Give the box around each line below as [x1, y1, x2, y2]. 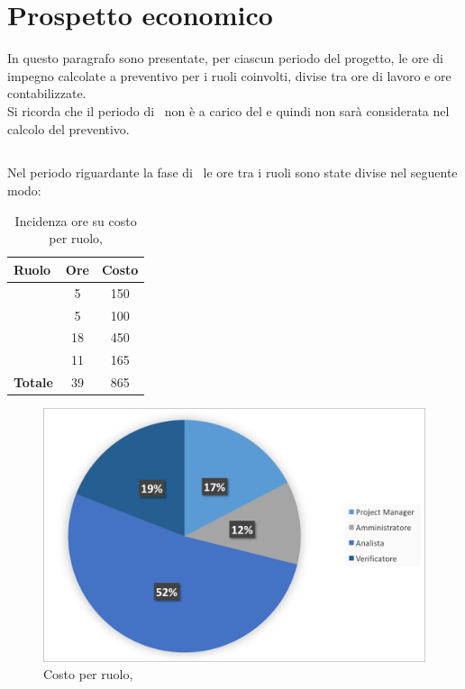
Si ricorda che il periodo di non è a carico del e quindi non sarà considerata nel [7, 101, 450, 120]
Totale [14, 373, 53, 392]
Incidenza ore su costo [14, 211, 137, 230]
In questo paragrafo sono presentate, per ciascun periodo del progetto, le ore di [7, 49, 443, 68]
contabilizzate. [7, 84, 87, 103]
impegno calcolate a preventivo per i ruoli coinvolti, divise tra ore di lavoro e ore [7, 66, 451, 85]
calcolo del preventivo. [7, 119, 130, 138]
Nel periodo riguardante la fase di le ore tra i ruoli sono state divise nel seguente [7, 163, 458, 182]
